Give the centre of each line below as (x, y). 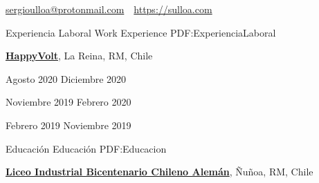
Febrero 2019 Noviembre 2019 (69, 125)
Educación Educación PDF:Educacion (86, 148)
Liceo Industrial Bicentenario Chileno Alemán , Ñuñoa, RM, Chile (159, 172)
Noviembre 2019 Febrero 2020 (69, 102)
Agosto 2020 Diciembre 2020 (66, 78)
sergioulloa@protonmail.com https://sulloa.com (109, 9)
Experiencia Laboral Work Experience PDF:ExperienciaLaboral (141, 32)
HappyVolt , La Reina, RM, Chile (79, 56)
